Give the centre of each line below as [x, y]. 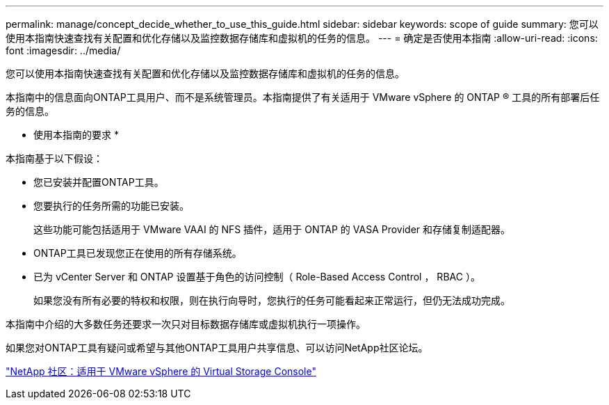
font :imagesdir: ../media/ [63, 50]
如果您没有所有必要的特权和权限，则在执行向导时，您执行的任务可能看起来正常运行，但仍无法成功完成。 [272, 300]
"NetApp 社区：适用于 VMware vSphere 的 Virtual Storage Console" [161, 371]
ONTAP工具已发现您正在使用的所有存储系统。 [138, 253]
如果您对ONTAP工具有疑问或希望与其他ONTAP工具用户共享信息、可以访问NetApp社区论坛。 [217, 348]
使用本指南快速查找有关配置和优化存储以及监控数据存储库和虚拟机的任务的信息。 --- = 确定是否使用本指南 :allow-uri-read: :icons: [302, 38]
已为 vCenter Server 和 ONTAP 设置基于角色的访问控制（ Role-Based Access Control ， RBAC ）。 [257, 277]
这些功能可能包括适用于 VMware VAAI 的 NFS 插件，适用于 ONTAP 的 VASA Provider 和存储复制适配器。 [272, 229]
